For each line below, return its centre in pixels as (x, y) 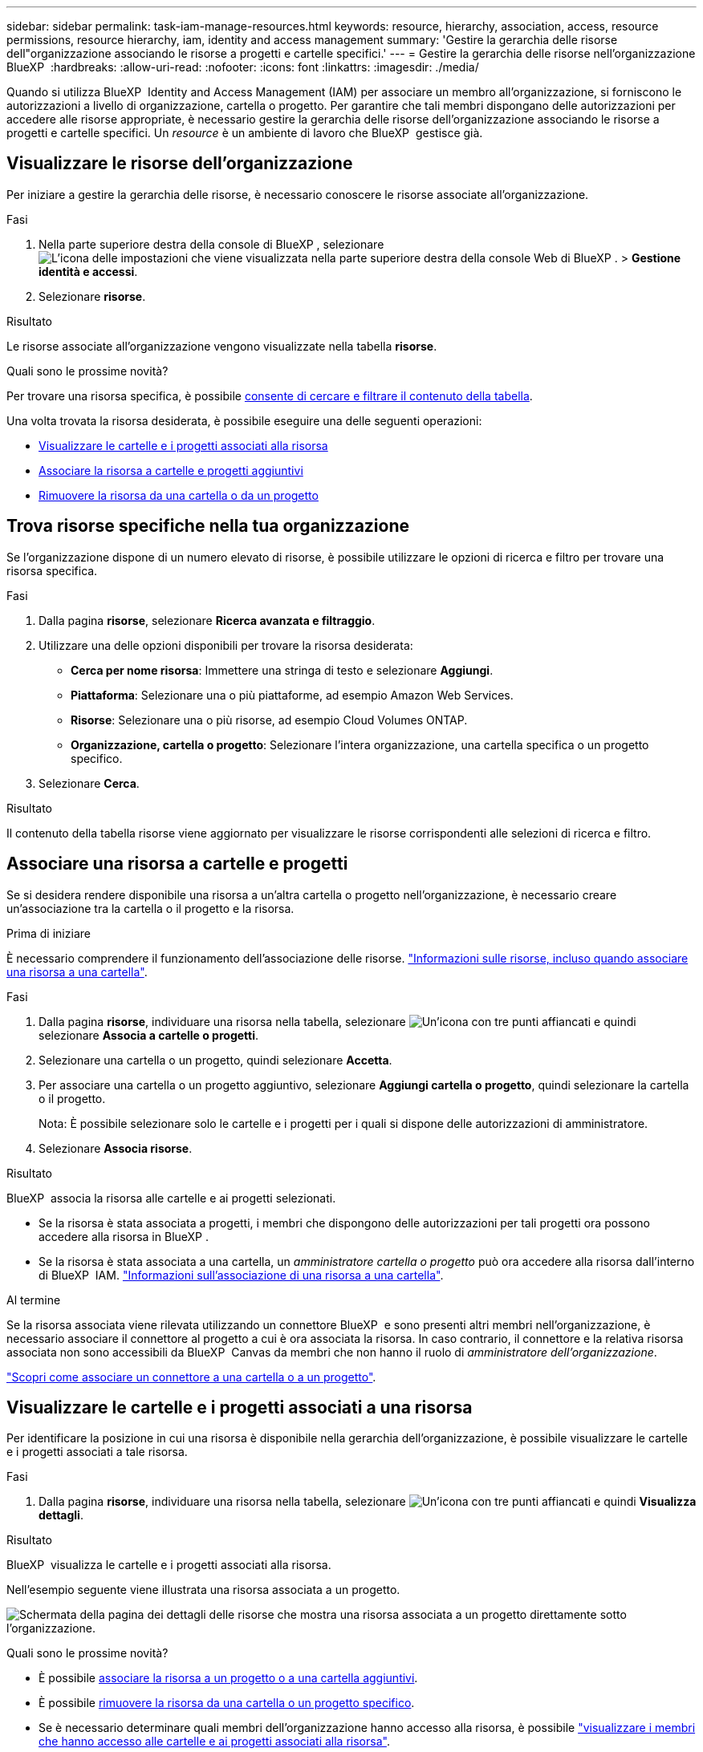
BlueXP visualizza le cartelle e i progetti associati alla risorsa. (169, 1565)
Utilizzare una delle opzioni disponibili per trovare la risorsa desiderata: (226, 645)
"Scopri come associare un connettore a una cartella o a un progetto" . (191, 1377)
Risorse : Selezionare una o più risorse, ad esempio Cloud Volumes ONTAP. (269, 720)
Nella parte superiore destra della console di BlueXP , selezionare (211, 244)
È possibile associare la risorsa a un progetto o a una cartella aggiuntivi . (228, 1678)
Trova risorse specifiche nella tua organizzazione (208, 526)
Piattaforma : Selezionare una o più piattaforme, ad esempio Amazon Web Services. (292, 695)
